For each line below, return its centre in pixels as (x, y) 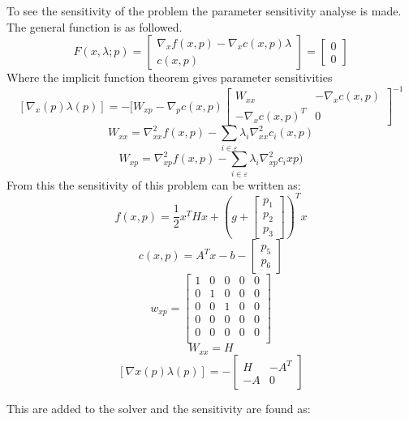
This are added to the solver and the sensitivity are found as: (159, 408)
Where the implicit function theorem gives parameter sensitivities (170, 77)
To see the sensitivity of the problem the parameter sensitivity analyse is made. (204, 11)
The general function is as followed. (95, 26)
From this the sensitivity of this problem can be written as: (154, 184)
